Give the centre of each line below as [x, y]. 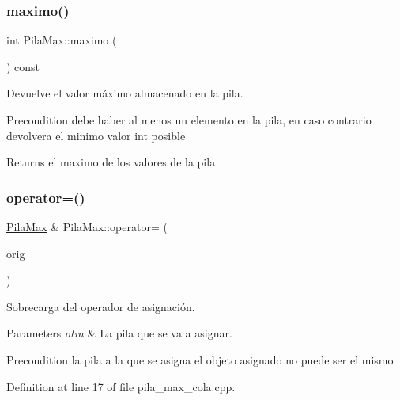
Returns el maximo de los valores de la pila [111, 162]
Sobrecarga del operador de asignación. [101, 306]
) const [23, 66]
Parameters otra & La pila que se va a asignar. [119, 333]
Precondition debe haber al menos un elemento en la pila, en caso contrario [189, 120]
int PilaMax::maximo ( [62, 40]
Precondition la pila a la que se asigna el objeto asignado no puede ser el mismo [200, 359]
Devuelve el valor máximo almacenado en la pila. [125, 93]
